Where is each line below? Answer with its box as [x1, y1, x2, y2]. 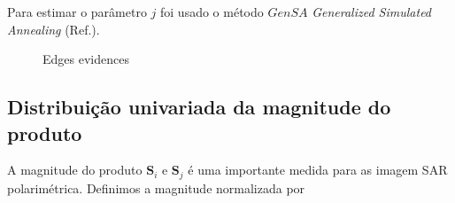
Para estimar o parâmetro [7, 3, 147, 20]
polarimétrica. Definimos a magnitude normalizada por [7, 178, 305, 197]
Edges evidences [42, 50, 129, 68]
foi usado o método [160, 3, 264, 20]
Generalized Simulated [312, 3, 432, 20]
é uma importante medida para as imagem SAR [188, 160, 448, 179]
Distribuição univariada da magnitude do [7, 93, 391, 121]
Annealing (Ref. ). [7, 20, 100, 38]
